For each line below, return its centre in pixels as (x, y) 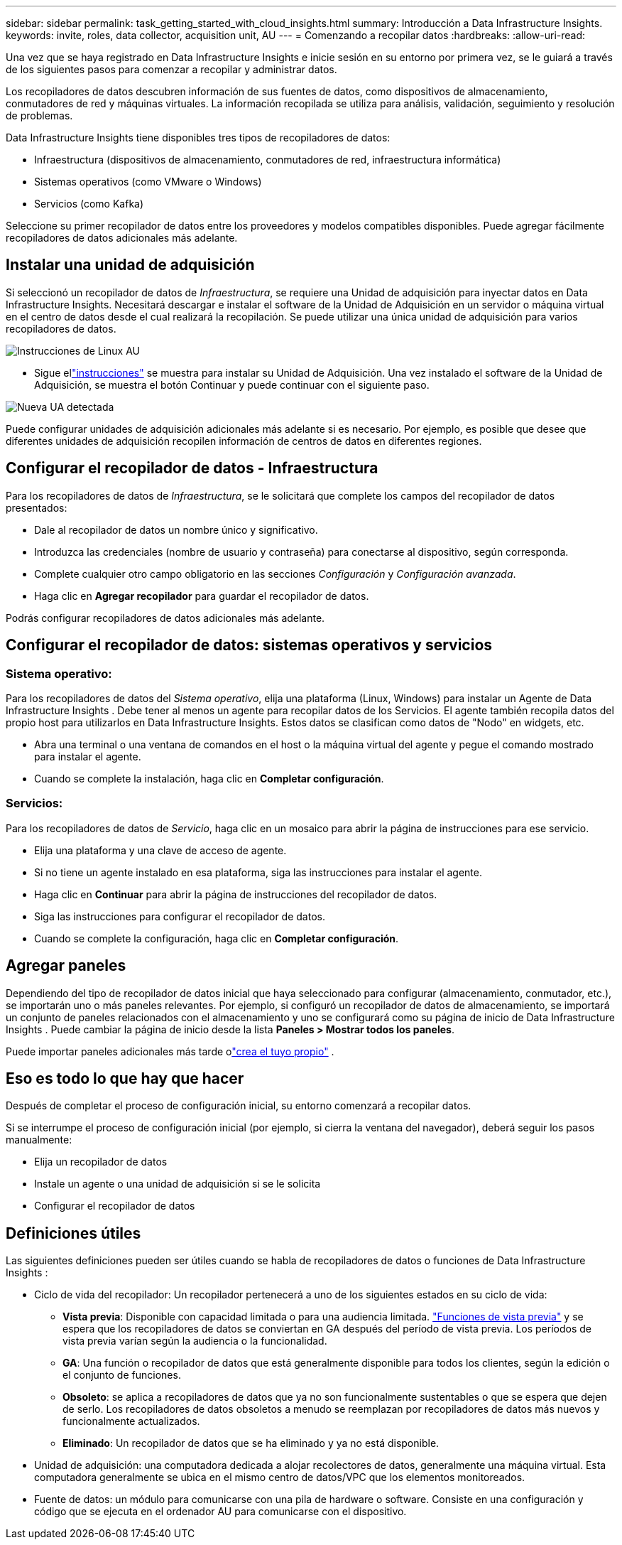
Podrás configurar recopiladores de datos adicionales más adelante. (165, 618)
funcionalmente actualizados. (131, 1421)
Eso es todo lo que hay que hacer (125, 1078)
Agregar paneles (66, 966)
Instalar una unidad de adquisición (130, 265)
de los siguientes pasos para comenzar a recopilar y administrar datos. (171, 69)
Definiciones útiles (73, 1233)
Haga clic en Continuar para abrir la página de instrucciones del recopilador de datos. (236, 894)
